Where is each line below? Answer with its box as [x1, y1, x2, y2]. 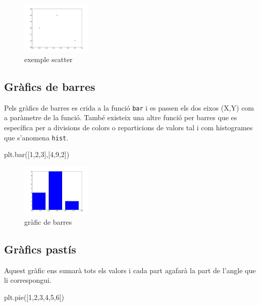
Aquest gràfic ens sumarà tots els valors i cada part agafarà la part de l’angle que [4, 265, 256, 275]
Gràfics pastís [4, 241, 76, 257]
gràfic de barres [24, 216, 72, 227]
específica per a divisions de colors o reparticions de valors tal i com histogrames [4, 122, 253, 133]
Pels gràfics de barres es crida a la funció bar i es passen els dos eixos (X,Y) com [4, 102, 254, 113]
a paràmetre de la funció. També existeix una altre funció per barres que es [4, 112, 237, 123]
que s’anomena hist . [4, 132, 69, 142]
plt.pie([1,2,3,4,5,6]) [4, 291, 65, 302]
